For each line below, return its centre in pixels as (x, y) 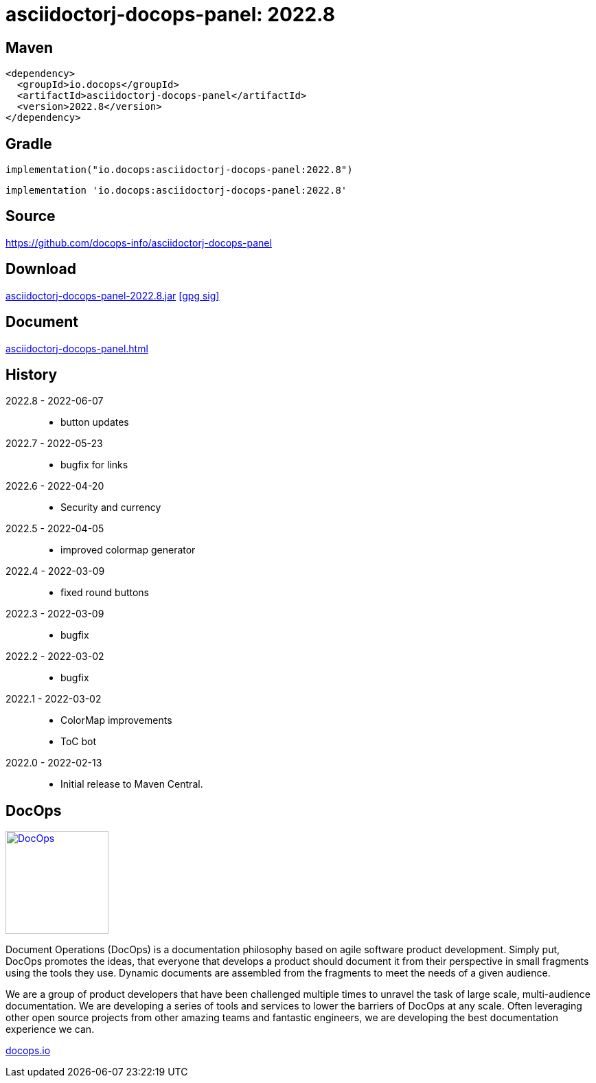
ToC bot (79, 742)
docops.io (28, 1051)
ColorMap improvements (116, 720)
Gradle (29, 144)
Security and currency (111, 508)
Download (41, 269)
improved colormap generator (128, 550)
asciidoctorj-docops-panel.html (77, 348)
